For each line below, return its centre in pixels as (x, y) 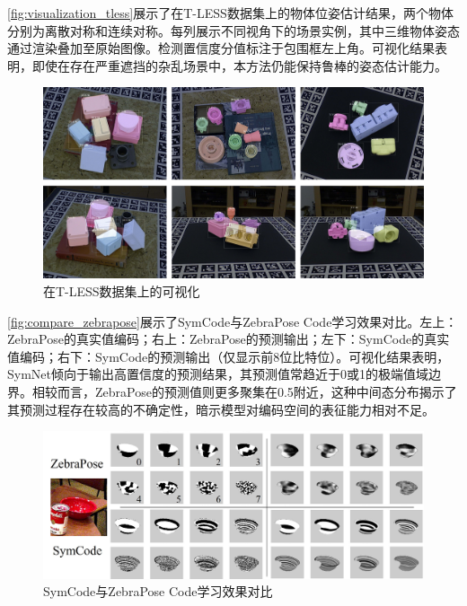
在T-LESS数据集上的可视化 (122, 291)
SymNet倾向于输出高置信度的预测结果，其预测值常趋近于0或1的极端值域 (218, 374)
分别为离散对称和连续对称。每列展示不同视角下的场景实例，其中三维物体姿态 (233, 30)
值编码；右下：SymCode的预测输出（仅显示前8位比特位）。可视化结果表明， (229, 356)
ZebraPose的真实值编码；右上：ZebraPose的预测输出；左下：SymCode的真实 (229, 339)
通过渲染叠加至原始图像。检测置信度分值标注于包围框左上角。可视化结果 (221, 48)
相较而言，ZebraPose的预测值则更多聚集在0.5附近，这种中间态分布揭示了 (244, 391)
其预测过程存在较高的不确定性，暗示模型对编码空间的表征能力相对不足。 (221, 409)
